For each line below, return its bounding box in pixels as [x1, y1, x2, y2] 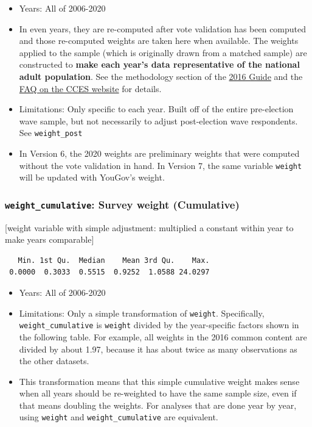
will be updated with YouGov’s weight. [19, 171, 165, 184]
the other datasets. [19, 354, 89, 367]
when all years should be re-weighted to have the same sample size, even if [19, 387, 297, 400]
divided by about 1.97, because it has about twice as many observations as [19, 342, 297, 355]
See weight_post [19, 126, 83, 139]
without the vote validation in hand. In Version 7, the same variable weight [19, 159, 302, 171]
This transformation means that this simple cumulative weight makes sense [19, 375, 300, 387]
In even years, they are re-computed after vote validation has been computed [19, 22, 307, 35]
